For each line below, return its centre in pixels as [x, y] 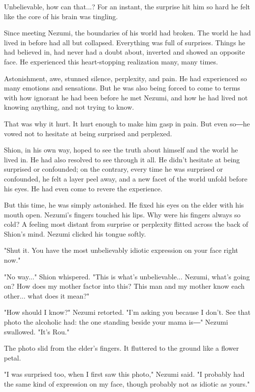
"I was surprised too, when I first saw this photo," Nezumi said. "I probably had [124, 374]
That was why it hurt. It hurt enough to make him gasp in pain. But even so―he [127, 123]
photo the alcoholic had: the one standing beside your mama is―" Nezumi [116, 322]
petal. [13, 357]
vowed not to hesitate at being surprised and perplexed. [88, 133]
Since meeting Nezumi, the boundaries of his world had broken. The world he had [127, 33]
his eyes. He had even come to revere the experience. [83, 188]
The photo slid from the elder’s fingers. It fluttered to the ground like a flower [122, 348]
